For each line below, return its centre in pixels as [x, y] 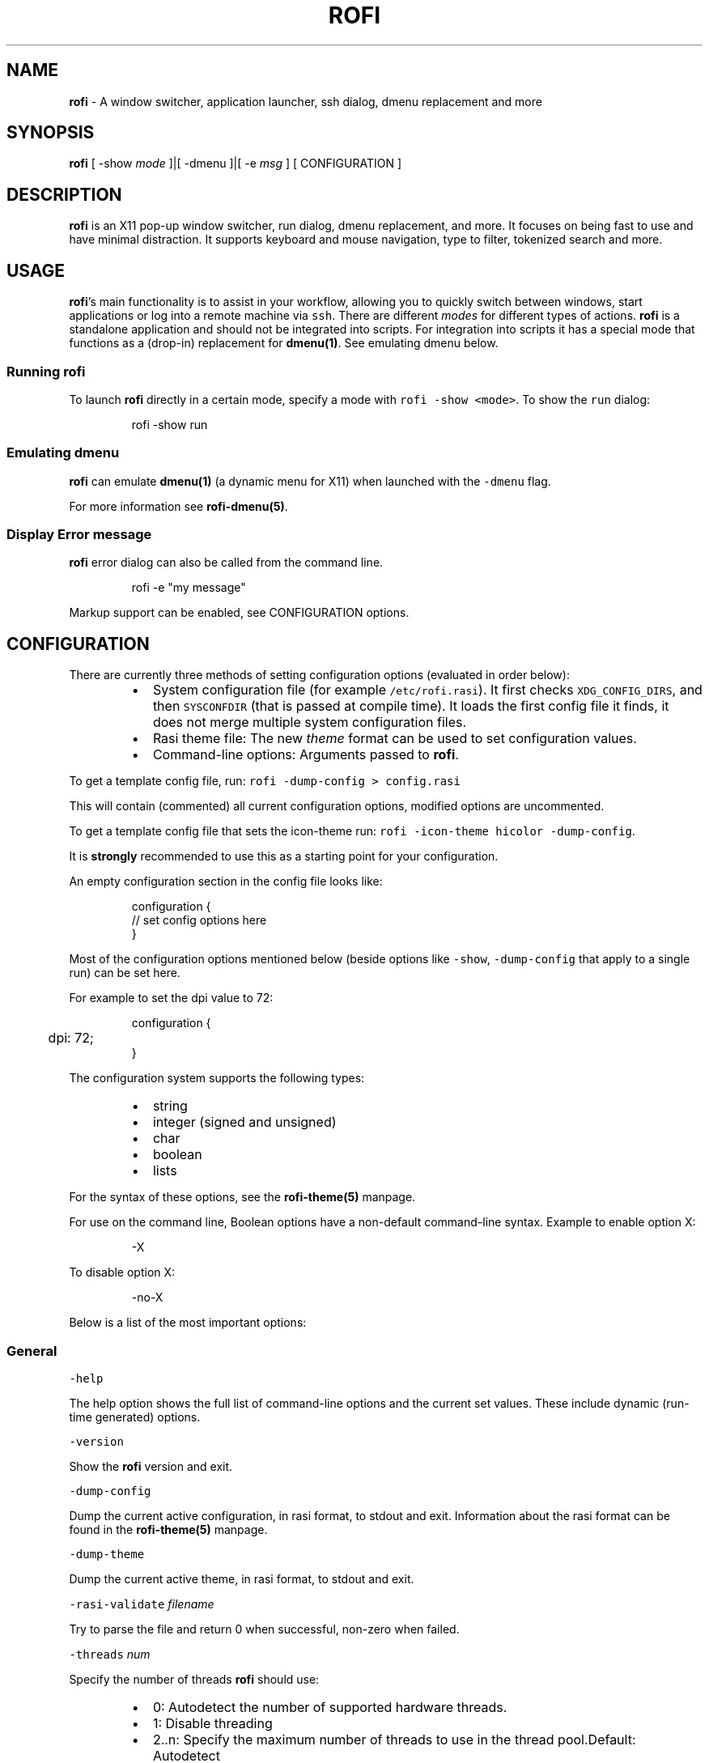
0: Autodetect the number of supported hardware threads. [330, 1707]
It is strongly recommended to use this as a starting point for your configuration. [284, 856]
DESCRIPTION [64, 194]
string [170, 1106]
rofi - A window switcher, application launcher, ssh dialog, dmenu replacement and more [306, 101]
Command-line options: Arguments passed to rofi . [306, 755]
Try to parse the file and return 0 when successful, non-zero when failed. [264, 1629]
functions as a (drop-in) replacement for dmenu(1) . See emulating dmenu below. [284, 343]
